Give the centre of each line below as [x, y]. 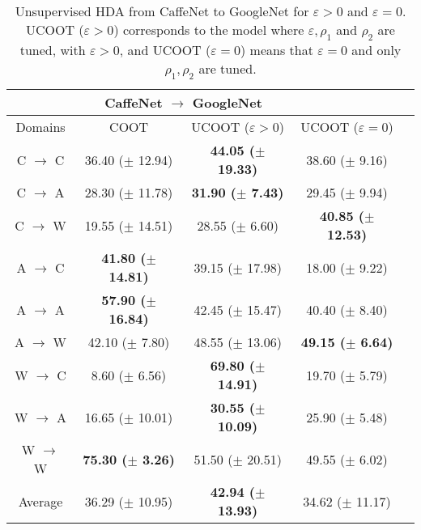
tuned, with [53, 50]
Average [40, 501]
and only [376, 50]
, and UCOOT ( [165, 50]
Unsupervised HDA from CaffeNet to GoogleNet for [162, 11]
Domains [40, 127]
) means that [277, 50]
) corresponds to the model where [209, 30]
